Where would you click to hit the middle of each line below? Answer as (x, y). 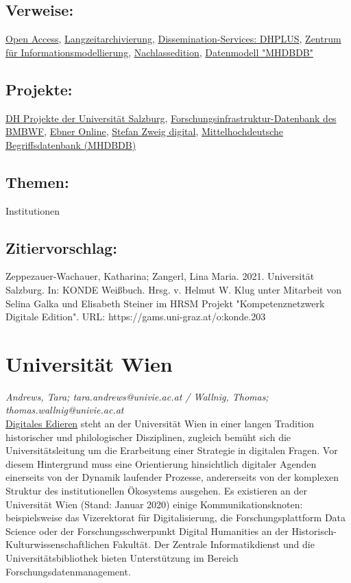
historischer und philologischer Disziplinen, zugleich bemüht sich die (148, 437)
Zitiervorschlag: (61, 247)
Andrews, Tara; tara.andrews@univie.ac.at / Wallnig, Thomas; (137, 396)
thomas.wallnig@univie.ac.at (65, 410)
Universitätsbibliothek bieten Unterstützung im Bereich (122, 558)
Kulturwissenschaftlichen (58, 544)
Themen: (37, 181)
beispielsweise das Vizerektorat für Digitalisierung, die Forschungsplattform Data (176, 517)
